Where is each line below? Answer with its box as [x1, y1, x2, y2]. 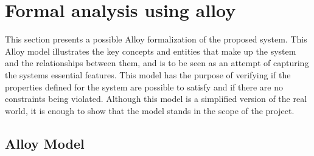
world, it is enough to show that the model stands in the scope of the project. [5, 104, 295, 117]
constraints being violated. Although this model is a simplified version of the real [5, 92, 307, 105]
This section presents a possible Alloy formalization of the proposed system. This [5, 33, 307, 46]
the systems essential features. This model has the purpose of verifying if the [5, 68, 291, 81]
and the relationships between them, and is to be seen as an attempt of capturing [5, 56, 309, 69]
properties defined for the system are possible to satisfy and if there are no [5, 80, 283, 93]
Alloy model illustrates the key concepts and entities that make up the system [5, 44, 296, 57]
